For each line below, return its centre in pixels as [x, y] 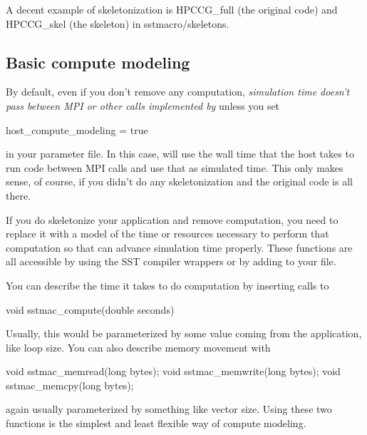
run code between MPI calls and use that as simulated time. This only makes [175, 167]
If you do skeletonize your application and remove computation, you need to [172, 219]
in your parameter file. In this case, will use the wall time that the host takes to [180, 154]
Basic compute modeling [98, 62]
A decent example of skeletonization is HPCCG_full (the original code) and [172, 9]
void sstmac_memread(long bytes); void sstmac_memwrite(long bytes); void [173, 371]
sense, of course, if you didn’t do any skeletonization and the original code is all [179, 181]
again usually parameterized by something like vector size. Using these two [169, 409]
